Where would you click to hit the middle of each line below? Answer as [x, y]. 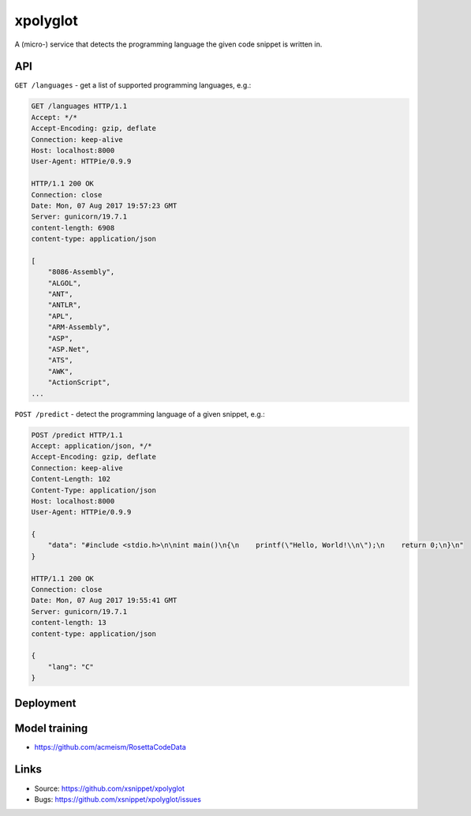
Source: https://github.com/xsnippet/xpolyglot [110, 788]
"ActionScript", [79, 382]
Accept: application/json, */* [92, 445]
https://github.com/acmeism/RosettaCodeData [110, 747]
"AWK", [60, 371]
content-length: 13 [69, 623]
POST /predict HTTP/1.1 [77, 435]
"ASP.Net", [69, 350]
